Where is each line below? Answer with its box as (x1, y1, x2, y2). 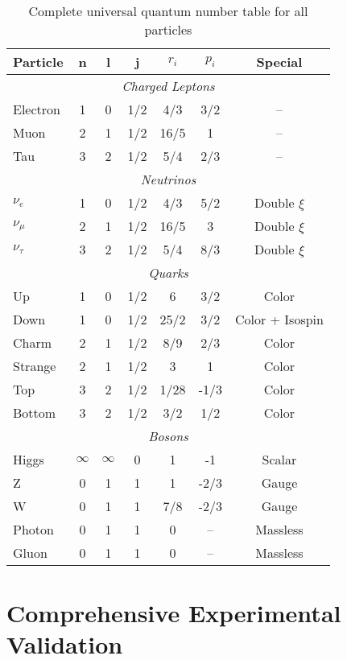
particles (144, 20, 192, 39)
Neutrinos (140, 170, 196, 188)
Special (256, 52, 303, 71)
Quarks (148, 263, 188, 282)
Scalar (262, 450, 297, 468)
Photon (13, 520, 54, 538)
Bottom (13, 403, 56, 422)
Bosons (148, 427, 188, 445)
